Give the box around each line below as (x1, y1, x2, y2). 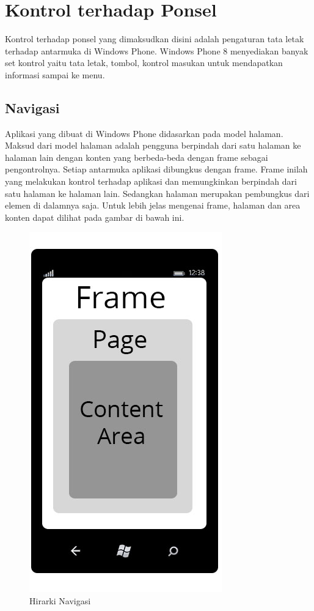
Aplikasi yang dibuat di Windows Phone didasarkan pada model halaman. (5, 127, 283, 139)
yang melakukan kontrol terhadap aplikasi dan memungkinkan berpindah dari (5, 175, 297, 188)
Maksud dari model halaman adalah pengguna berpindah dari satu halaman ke (5, 139, 301, 152)
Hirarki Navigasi (29, 594, 91, 607)
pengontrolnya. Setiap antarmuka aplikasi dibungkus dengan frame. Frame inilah (5, 163, 308, 176)
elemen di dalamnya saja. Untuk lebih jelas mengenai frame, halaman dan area (5, 199, 301, 212)
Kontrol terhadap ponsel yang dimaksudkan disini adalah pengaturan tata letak (5, 32, 304, 45)
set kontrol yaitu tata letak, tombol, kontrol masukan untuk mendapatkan (5, 56, 283, 69)
